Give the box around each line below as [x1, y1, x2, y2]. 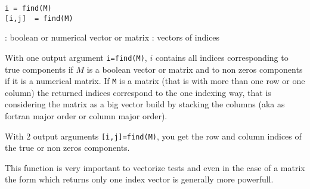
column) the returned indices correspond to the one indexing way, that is [5, 86, 271, 98]
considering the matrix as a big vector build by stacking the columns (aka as [5, 98, 285, 110]
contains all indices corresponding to [155, 51, 289, 63]
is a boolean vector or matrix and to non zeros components [86, 63, 303, 75]
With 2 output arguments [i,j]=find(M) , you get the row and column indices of [5, 129, 302, 142]
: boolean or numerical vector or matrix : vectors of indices [5, 31, 220, 44]
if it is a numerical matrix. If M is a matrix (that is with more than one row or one [5, 75, 305, 87]
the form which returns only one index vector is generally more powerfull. [5, 173, 274, 185]
